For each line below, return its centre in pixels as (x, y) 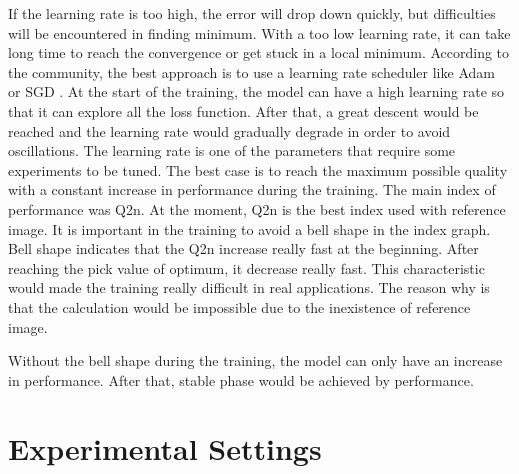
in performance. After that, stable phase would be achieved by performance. (241, 379)
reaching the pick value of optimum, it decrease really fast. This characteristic (246, 267)
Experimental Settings (165, 448)
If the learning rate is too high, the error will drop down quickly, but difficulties (252, 13)
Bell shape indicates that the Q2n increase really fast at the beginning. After (243, 248)
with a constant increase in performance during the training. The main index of (252, 189)
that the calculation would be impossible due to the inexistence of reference (239, 306)
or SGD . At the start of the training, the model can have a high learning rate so (256, 91)
